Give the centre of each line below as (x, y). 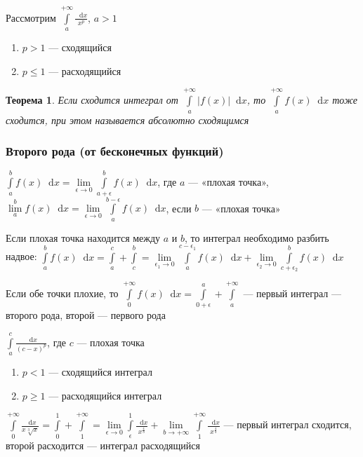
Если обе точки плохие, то (62, 293)
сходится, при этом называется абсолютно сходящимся (127, 120)
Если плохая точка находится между (83, 237)
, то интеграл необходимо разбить (257, 237)
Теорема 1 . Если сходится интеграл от (92, 100)
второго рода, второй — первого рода (86, 315)
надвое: (21, 256)
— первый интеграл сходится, (288, 424)
